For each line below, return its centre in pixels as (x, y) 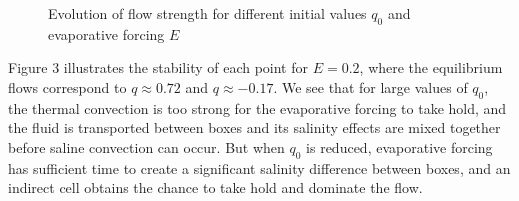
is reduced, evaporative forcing (399, 146)
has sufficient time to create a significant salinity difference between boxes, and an (259, 167)
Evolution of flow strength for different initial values (207, 13)
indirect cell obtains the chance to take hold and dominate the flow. (215, 187)
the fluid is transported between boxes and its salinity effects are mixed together (254, 127)
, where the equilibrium (431, 67)
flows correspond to (67, 86)
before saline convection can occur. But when (146, 146)
